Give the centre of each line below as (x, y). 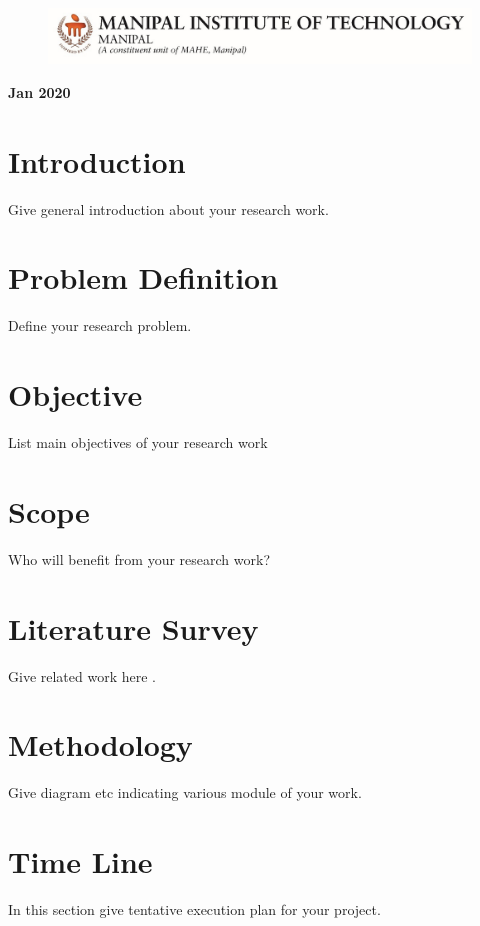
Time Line (80, 861)
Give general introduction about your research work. (168, 208)
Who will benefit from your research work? (139, 558)
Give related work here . (82, 675)
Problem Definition (143, 277)
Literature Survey (133, 627)
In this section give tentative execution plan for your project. (194, 908)
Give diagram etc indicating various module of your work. (185, 792)
